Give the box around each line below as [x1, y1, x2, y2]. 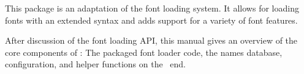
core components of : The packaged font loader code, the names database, [5, 45, 283, 58]
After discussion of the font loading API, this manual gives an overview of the [5, 34, 298, 47]
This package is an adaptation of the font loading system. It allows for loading [5, 2, 299, 14]
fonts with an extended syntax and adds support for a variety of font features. [5, 13, 298, 26]
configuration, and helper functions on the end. [5, 58, 186, 70]
